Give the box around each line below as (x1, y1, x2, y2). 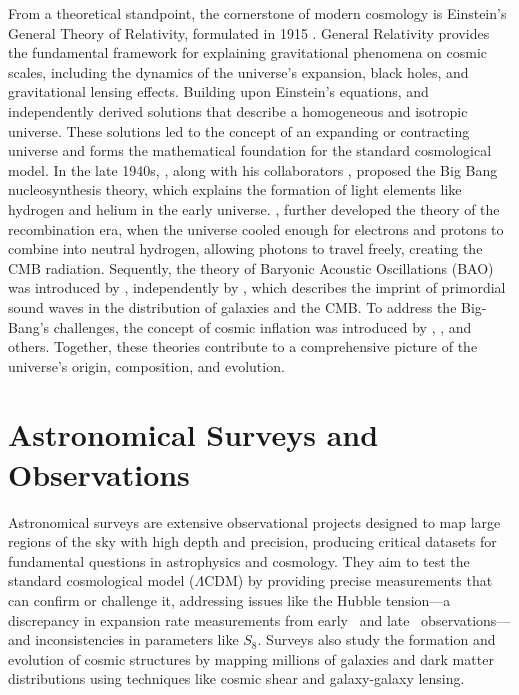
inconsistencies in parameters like (35, 629, 239, 650)
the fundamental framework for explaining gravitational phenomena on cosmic (8, 42, 487, 63)
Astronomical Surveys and (8, 414, 379, 455)
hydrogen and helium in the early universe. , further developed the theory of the (8, 198, 500, 219)
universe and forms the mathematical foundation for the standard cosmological (8, 140, 492, 161)
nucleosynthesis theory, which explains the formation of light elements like (8, 179, 462, 200)
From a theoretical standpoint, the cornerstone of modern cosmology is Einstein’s (8, 3, 507, 23)
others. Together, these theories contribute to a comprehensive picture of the (8, 336, 478, 357)
